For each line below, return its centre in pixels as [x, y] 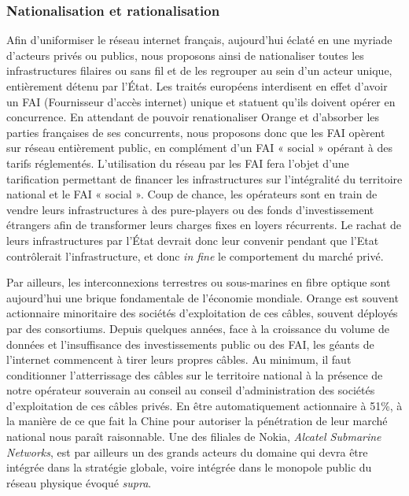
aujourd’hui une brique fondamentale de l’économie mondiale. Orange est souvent [203, 297]
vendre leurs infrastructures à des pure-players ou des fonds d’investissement [190, 209]
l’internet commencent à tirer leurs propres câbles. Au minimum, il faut [179, 359]
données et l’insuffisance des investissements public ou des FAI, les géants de [190, 344]
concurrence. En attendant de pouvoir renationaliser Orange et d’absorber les [193, 117]
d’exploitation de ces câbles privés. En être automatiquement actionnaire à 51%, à [204, 405]
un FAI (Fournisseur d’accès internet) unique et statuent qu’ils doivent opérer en [201, 101]
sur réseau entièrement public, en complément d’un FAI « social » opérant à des [200, 148]
